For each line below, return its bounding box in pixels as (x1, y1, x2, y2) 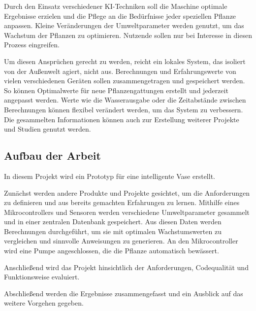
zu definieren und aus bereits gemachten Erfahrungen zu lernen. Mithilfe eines (4, 197, 240, 207)
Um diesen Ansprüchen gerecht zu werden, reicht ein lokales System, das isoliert (4, 56, 246, 66)
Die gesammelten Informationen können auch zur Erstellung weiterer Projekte (4, 114, 239, 124)
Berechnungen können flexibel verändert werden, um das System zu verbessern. (4, 104, 243, 114)
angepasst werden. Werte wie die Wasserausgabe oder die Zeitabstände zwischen (4, 95, 246, 105)
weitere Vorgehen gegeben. (4, 298, 84, 308)
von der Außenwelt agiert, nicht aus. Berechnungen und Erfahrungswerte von (4, 66, 236, 76)
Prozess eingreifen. (4, 39, 60, 50)
